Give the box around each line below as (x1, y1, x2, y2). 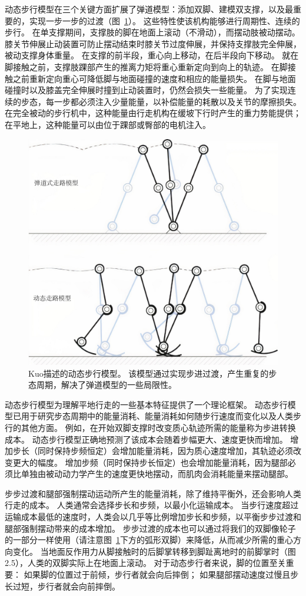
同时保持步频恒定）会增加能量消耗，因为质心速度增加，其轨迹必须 (37, 444, 293, 457)
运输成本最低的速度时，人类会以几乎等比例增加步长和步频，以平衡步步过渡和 (5, 511, 301, 523)
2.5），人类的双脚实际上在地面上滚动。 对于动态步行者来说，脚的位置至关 (5, 557, 286, 569)
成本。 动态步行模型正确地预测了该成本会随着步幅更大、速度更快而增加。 (5, 433, 288, 445)
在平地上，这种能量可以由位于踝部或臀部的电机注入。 (5, 118, 211, 130)
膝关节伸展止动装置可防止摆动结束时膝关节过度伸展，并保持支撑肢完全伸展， (5, 37, 301, 50)
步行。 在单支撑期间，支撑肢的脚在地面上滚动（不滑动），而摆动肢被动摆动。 (5, 26, 300, 38)
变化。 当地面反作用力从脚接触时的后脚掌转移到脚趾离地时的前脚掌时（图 (12, 545, 296, 557)
